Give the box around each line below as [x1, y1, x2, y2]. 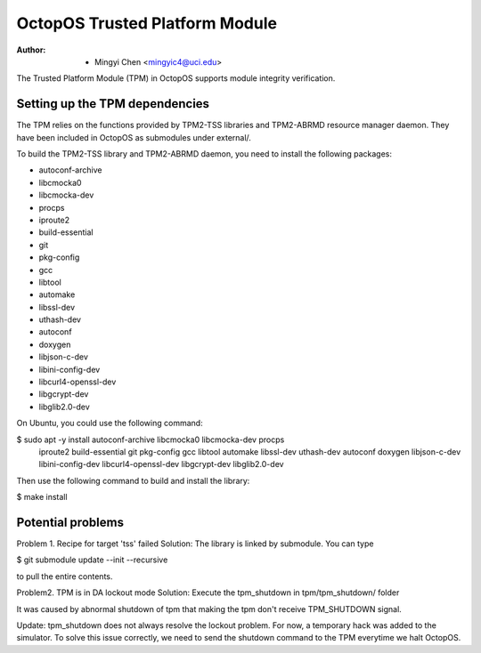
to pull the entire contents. [16, 570, 113, 582]
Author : [16, 44, 46, 55]
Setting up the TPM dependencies [16, 96, 209, 111]
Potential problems [16, 514, 125, 529]
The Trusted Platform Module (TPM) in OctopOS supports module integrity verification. [16, 73, 336, 84]
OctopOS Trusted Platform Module [16, 13, 278, 33]
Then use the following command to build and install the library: [16, 475, 250, 486]
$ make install [16, 492, 68, 503]
